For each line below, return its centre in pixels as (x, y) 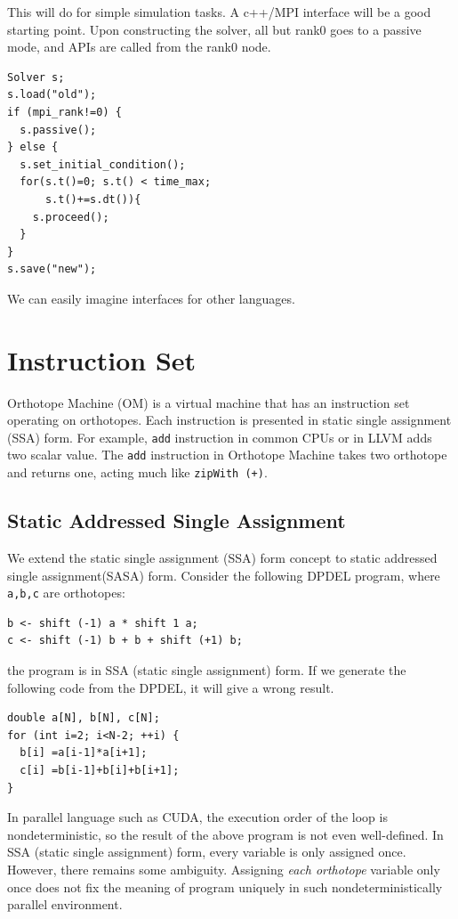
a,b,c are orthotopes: (66, 593)
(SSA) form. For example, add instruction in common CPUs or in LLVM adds (220, 437)
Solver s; (36, 77)
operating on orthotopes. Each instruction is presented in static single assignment (229, 420)
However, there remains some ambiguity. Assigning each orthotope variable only (224, 869)
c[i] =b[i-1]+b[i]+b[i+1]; (100, 770)
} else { (33, 147)
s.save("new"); (52, 269)
